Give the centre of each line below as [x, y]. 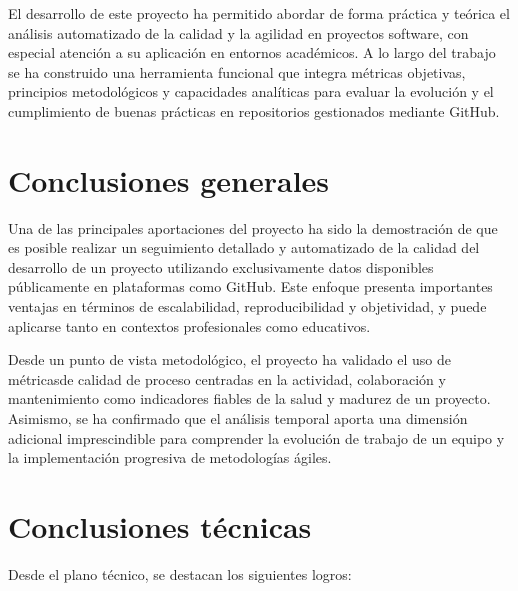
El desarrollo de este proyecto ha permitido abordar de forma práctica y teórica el [259, 13]
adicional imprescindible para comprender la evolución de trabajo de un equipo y [256, 437]
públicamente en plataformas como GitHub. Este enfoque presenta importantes [250, 286]
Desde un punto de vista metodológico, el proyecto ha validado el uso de [230, 359]
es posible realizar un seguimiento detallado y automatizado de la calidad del [244, 247]
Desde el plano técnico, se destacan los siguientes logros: [180, 573]
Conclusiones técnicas [160, 526]
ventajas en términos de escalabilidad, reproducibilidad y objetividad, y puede [247, 306]
